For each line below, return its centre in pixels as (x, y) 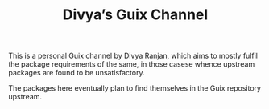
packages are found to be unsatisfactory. (77, 73)
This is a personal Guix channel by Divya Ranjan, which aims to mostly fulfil (133, 56)
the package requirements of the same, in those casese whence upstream (132, 64)
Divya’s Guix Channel (135, 15)
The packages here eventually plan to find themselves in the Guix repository (135, 88)
